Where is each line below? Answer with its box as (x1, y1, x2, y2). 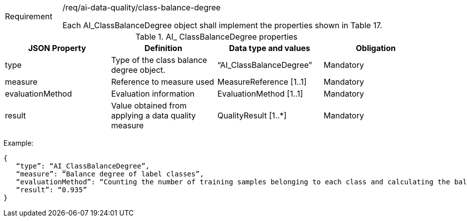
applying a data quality (111, 110, 196, 120)
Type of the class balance (111, 55, 208, 65)
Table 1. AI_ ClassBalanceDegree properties (135, 32, 298, 42)
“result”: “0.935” (16, 186, 87, 194)
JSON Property (28, 43, 86, 53)
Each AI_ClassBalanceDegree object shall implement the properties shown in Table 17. (62, 20, 382, 30)
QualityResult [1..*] (217, 110, 287, 120)
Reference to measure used (111, 77, 214, 87)
